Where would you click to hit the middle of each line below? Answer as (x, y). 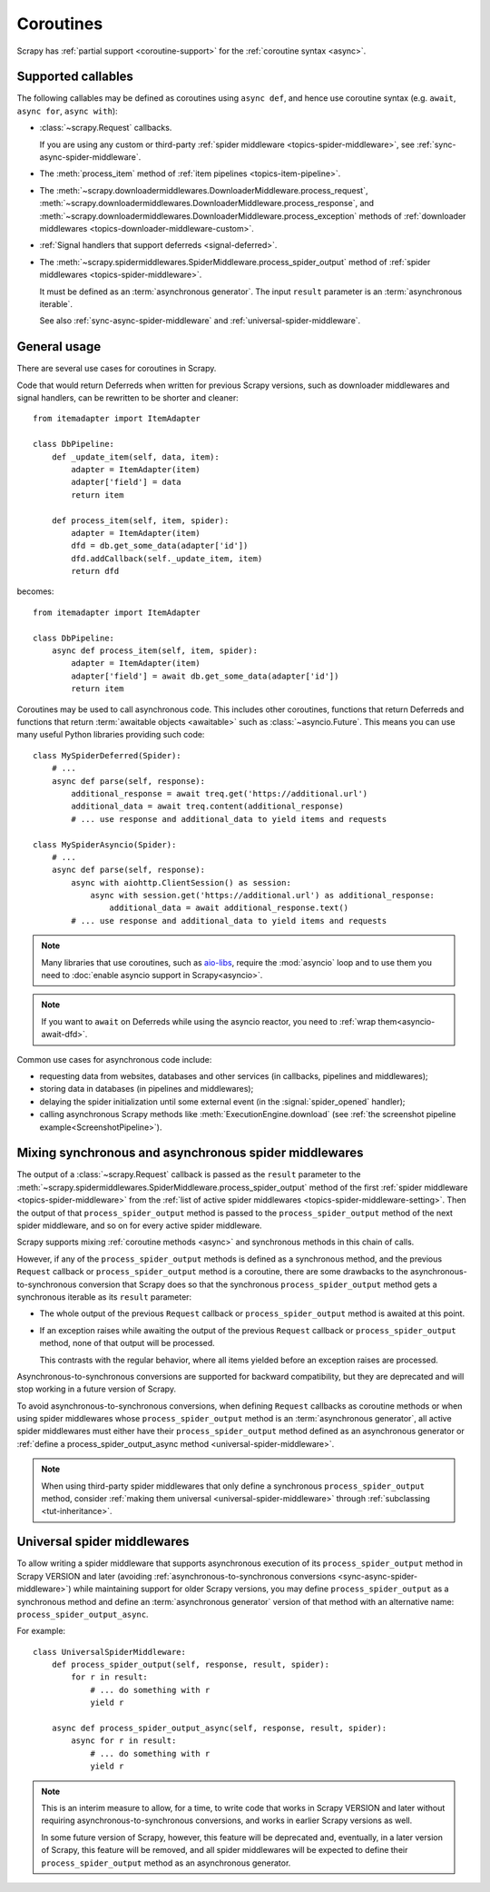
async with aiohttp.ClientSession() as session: (181, 882)
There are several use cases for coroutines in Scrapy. (117, 369)
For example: (41, 1631)
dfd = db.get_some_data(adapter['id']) (160, 546)
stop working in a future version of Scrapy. (97, 1389)
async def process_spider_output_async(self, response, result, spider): (219, 1729)
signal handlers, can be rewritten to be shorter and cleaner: (128, 398)
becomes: (35, 591)
